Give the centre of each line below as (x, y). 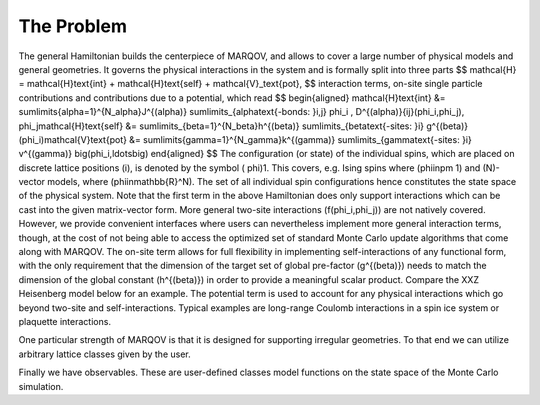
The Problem (72, 26)
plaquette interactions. (65, 321)
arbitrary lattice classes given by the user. (105, 354)
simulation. (41, 386)
